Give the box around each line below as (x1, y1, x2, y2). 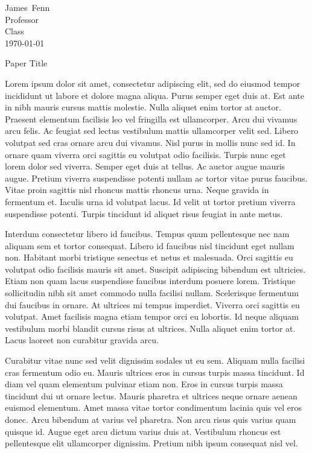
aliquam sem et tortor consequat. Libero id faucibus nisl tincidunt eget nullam (5, 239, 294, 252)
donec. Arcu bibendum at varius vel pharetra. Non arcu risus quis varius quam (5, 413, 296, 425)
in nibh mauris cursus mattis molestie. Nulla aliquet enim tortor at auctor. (5, 101, 281, 113)
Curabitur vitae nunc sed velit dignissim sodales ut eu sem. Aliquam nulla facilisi (5, 354, 305, 367)
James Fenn (5, 1, 50, 13)
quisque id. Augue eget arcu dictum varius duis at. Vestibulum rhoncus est (5, 425, 281, 437)
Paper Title (5, 57, 48, 69)
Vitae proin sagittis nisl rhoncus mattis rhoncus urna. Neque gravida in (5, 183, 269, 196)
